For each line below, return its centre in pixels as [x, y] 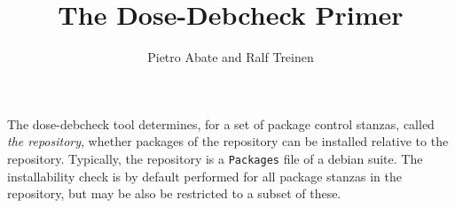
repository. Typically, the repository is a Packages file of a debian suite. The [215, 158]
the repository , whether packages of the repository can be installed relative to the [228, 141]
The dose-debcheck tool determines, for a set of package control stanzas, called [221, 123]
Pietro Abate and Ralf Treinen [231, 57]
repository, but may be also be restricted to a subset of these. [174, 193]
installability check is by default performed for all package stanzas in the [204, 176]
